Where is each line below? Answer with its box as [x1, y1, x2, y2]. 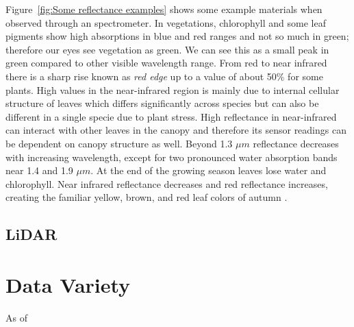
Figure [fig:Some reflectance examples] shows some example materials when [5, 2, 323, 16]
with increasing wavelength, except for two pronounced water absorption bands [5, 149, 338, 164]
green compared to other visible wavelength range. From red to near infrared [5, 56, 327, 70]
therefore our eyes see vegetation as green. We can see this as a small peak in [5, 42, 329, 56]
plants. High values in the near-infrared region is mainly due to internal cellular [5, 82, 340, 97]
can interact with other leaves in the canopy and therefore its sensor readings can [5, 123, 346, 137]
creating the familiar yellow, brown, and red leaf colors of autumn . [5, 190, 288, 204]
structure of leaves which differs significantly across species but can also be [5, 96, 319, 110]
